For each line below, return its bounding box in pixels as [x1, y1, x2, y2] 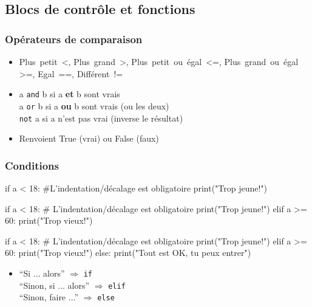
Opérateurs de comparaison [5, 31, 143, 46]
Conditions [5, 157, 59, 173]
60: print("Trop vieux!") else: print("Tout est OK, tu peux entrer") [5, 246, 251, 259]
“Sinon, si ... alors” [19, 278, 90, 291]
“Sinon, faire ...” [19, 291, 79, 303]
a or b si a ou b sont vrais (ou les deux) [19, 99, 169, 112]
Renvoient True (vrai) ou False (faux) [19, 132, 159, 145]
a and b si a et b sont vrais [19, 88, 120, 100]
